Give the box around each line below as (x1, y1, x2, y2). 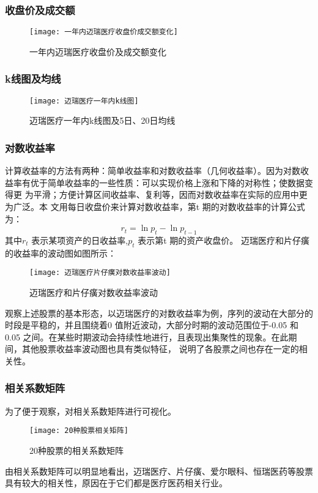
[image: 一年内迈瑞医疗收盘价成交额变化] (29, 28, 178, 37)
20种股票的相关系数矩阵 (29, 444, 124, 456)
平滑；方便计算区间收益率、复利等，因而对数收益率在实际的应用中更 (33, 188, 308, 201)
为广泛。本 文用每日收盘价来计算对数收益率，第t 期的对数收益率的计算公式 (5, 200, 305, 213)
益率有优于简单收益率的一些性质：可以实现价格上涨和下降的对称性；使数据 (5, 176, 305, 189)
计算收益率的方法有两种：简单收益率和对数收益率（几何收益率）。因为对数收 (5, 164, 309, 177)
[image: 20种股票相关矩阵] (29, 426, 128, 435)
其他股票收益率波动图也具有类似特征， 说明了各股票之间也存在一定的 (21, 342, 299, 355)
